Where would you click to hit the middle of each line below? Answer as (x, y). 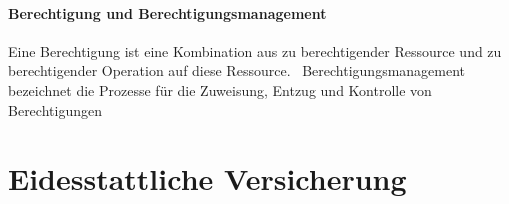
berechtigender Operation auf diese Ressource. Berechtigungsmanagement (237, 70)
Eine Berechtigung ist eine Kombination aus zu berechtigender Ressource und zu (255, 50)
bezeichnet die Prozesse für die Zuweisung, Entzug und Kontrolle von (220, 89)
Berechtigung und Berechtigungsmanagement (167, 12)
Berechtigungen (55, 109)
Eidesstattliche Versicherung (207, 178)
